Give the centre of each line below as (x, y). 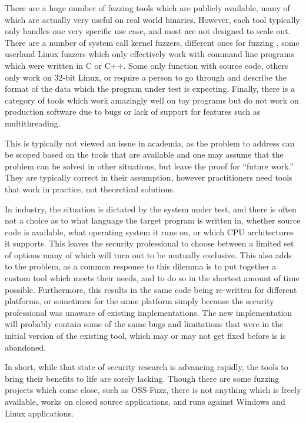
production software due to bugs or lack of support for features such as (133, 111)
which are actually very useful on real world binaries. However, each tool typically (152, 19)
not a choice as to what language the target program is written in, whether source (153, 220)
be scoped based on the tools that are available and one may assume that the (144, 154)
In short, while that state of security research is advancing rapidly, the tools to (147, 367)
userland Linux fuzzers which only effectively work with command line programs (149, 54)
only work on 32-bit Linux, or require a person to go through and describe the (146, 77)
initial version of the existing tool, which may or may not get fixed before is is (145, 336)
